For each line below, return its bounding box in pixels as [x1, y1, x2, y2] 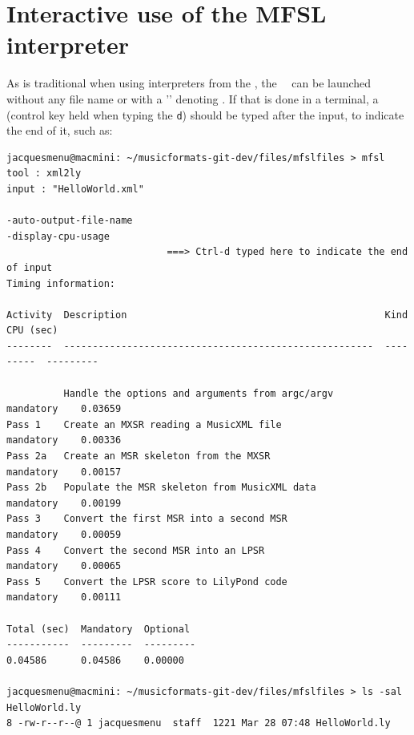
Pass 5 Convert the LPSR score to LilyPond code [6, 575, 287, 588]
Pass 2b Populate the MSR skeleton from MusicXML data [6, 482, 316, 494]
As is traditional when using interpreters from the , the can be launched [6, 75, 372, 91]
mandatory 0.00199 [6, 497, 122, 509]
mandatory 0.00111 [6, 592, 122, 604]
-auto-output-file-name [6, 215, 133, 227]
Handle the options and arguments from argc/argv [63, 387, 334, 399]
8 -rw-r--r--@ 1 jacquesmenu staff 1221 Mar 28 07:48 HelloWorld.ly [6, 717, 391, 729]
